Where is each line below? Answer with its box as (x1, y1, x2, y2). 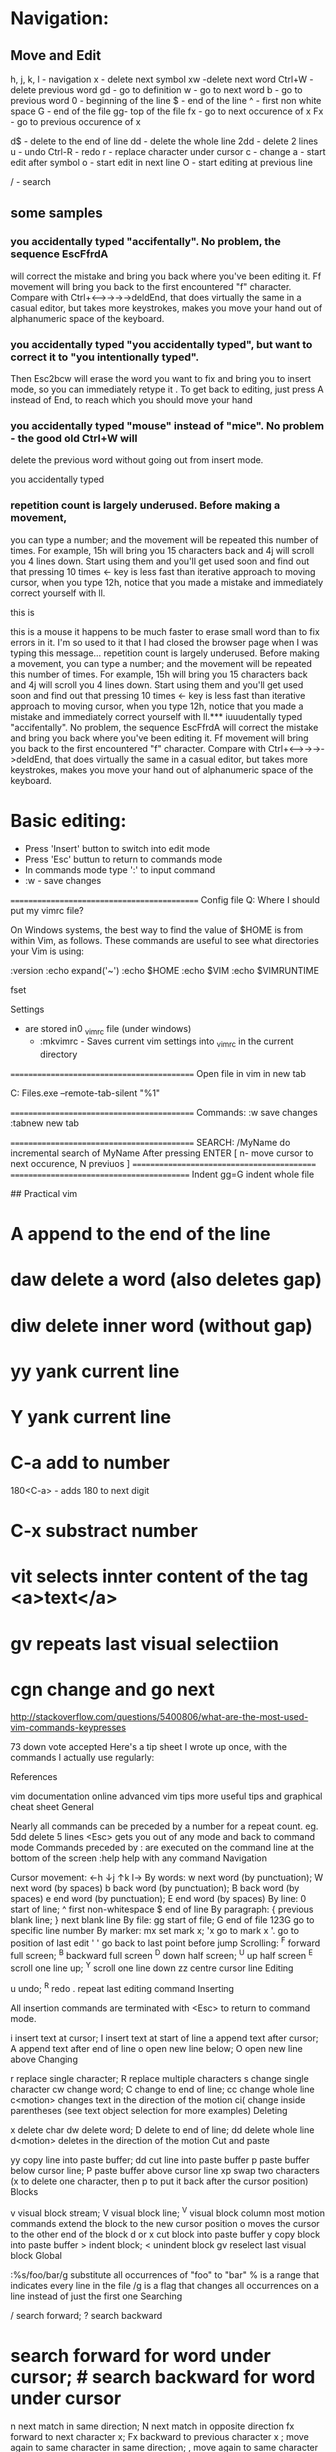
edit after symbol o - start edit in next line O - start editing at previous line (10, 157, 313, 168)
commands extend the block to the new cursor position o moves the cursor (10, 2217, 320, 2229)
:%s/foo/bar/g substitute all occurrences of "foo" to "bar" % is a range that (10, 2268, 320, 2281)
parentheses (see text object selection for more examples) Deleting (10, 2105, 288, 2117)
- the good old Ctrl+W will (10, 431, 138, 445)
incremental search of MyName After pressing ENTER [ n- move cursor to (10, 1147, 314, 1159)
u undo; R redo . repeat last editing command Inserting (10, 1981, 235, 1995)
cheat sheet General (10, 1801, 95, 1813)
